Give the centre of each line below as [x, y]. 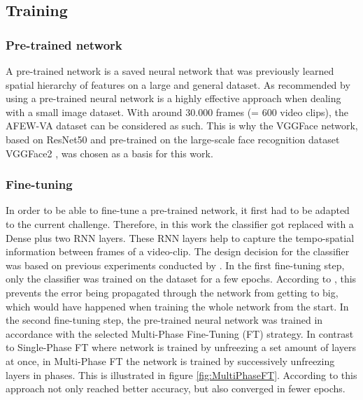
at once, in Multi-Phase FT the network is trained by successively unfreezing [170, 360]
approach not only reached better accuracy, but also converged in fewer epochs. [176, 388]
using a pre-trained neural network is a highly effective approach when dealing [173, 98]
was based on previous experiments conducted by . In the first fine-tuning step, [175, 265]
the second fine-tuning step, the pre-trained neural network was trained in [164, 320]
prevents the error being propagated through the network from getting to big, [172, 292]
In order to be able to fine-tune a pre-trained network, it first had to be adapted [178, 210]
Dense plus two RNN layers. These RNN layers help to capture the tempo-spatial [180, 237]
